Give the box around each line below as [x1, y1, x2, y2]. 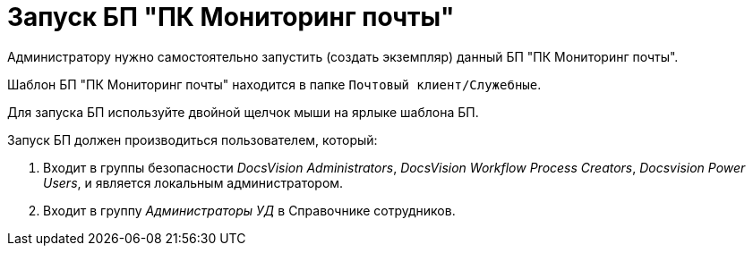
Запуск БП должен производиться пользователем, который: [7, 131, 378, 148]
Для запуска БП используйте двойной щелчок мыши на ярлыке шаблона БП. [7, 104, 479, 120]
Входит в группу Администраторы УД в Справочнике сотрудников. [43, 202, 456, 218]
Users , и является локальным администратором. [43, 174, 344, 190]
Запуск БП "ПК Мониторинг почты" [7, 2, 455, 32]
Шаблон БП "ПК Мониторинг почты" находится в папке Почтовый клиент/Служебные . [7, 76, 542, 92]
